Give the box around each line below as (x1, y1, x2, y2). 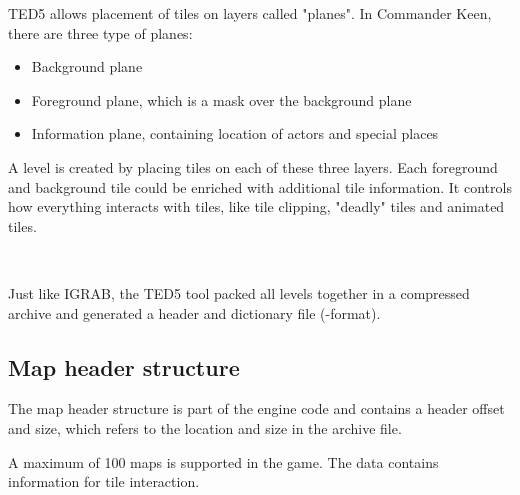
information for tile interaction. (8, 471, 200, 492)
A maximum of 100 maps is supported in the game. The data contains (8, 451, 439, 472)
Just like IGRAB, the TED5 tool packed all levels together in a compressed (8, 282, 470, 303)
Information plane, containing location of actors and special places (31, 123, 439, 144)
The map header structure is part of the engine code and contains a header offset (8, 398, 505, 419)
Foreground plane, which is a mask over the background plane (31, 89, 412, 110)
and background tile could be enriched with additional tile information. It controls (8, 176, 512, 197)
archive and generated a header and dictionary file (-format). (8, 302, 381, 323)
